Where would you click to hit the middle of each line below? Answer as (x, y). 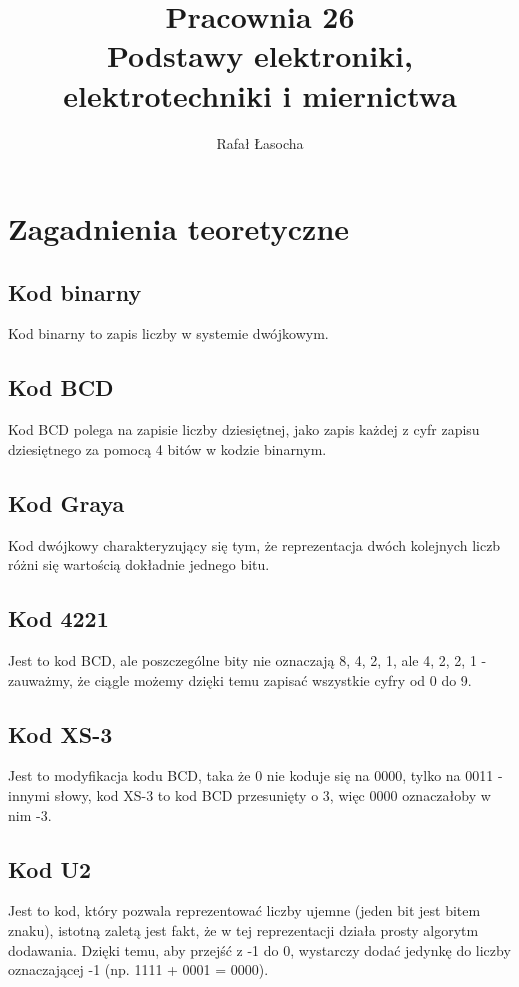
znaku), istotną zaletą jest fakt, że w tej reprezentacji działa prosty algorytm (243, 930)
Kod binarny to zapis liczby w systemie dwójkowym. (168, 333)
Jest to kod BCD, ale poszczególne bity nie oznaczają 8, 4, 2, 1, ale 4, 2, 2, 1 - (247, 660)
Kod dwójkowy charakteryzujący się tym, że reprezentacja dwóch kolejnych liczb (254, 544)
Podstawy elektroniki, (260, 55)
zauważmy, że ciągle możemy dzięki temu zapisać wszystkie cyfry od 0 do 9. (240, 679)
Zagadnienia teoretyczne (179, 228)
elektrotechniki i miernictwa (260, 94)
